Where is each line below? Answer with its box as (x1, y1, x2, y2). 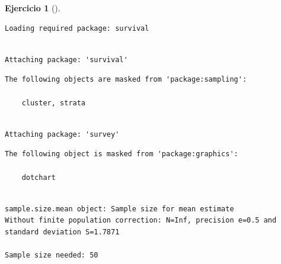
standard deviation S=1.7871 (5, 227, 120, 236)
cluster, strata (21, 98, 86, 107)
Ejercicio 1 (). (5, 2, 60, 14)
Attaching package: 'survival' (5, 55, 128, 64)
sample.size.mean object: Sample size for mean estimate (5, 204, 234, 213)
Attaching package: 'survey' (5, 130, 120, 139)
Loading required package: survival (5, 24, 149, 33)
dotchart (21, 173, 56, 182)
